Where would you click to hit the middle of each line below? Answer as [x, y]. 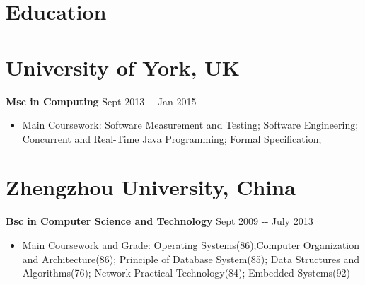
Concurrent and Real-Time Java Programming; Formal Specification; [172, 138]
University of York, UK [123, 67]
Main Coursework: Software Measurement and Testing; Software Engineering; [190, 125]
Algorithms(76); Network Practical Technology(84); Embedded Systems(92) [186, 273]
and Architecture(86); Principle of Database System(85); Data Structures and [191, 258]
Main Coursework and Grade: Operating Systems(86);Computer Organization [191, 245]
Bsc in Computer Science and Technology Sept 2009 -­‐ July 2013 [160, 221]
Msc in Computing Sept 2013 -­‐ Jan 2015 [101, 101]
